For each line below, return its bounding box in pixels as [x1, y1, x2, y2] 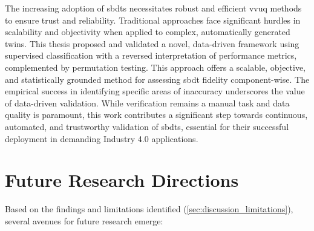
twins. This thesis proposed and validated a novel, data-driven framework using [5, 37, 299, 50]
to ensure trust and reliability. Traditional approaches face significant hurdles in [5, 13, 301, 26]
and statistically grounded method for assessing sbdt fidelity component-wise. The [5, 73, 310, 85]
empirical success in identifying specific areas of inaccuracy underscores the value [5, 85, 305, 97]
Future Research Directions [5, 168, 239, 192]
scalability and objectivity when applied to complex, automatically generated [5, 25, 290, 38]
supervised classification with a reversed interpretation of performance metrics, [5, 49, 297, 62]
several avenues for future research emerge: [5, 214, 163, 227]
